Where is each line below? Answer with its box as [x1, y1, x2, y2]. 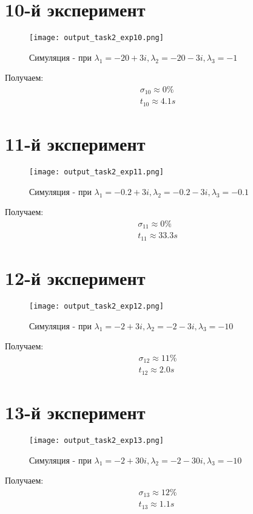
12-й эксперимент [5, 266, 146, 290]
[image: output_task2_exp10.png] [29, 33, 164, 43]
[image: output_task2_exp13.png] [29, 436, 164, 445]
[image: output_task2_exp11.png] [29, 168, 164, 177]
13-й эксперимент [5, 400, 146, 424]
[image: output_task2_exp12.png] [29, 302, 164, 310]
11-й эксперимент [5, 131, 146, 156]
